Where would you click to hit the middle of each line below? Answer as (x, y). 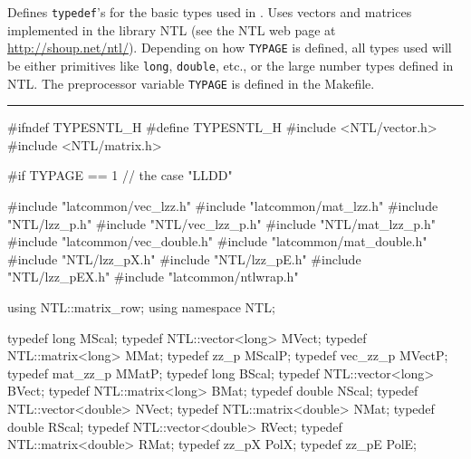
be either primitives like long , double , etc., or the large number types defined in (231, 65)
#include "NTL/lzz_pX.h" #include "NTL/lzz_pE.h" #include (184, 258)
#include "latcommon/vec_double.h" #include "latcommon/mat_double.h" (217, 241)
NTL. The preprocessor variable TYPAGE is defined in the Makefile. (191, 83)
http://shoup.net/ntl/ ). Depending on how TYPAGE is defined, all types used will (230, 48)
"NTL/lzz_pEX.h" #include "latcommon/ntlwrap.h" (153, 277)
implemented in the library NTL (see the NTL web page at (172, 29)
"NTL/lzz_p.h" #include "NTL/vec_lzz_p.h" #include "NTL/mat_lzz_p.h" (221, 223)
